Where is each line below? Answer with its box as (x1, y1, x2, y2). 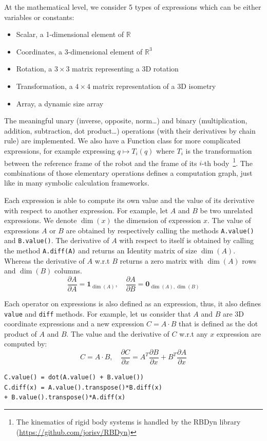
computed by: (4, 338, 47, 349)
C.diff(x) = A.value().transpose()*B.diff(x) (4, 383, 162, 391)
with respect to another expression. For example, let (4, 205, 168, 215)
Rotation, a (16, 63, 52, 74)
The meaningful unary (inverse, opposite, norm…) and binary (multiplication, (4, 115, 247, 126)
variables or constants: (4, 11, 74, 22)
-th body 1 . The (202, 156, 253, 168)
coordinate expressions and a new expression (4, 318, 144, 329)
